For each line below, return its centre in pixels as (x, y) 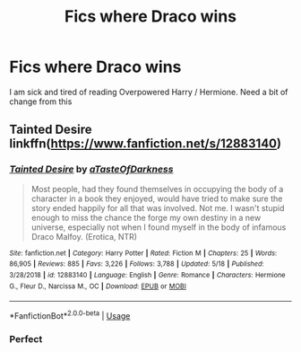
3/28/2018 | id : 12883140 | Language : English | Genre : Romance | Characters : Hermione (147, 275)
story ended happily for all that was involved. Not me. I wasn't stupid (158, 207)
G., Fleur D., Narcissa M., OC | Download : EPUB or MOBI (98, 286)
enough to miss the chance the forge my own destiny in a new (146, 217)
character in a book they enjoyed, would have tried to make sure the (157, 198)
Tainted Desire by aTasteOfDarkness (91, 170)
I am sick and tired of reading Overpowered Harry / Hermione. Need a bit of (149, 92)
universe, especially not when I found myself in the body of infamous (159, 227)
